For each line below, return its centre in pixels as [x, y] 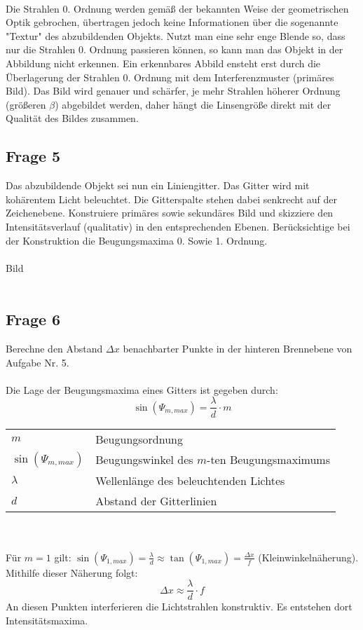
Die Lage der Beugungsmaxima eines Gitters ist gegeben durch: [142, 389]
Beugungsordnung [139, 439]
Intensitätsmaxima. [47, 620]
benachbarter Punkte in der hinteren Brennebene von [238, 349]
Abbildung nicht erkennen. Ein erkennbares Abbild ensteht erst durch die [163, 63]
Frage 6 [33, 319]
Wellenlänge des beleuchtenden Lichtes [190, 480]
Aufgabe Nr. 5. [37, 362]
